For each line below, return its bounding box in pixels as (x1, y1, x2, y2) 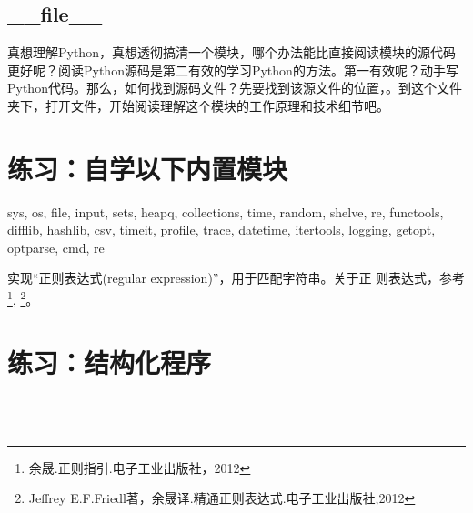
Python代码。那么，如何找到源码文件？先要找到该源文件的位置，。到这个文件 (7, 78, 462, 97)
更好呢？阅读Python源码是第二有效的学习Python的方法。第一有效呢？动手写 (7, 60, 458, 79)
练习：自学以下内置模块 (7, 149, 288, 186)
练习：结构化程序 (7, 343, 212, 380)
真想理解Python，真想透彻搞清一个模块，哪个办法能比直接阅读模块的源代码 (7, 43, 456, 62)
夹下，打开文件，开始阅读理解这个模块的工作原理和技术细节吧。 (7, 96, 389, 115)
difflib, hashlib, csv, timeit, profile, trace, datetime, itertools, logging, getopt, (7, 220, 436, 239)
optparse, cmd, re (7, 237, 105, 256)
